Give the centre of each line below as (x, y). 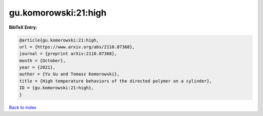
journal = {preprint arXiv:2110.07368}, (68, 54)
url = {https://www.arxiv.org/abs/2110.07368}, (77, 47)
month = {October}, (42, 60)
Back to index (23, 107)
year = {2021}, (37, 68)
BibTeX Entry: (23, 27)
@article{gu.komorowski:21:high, (59, 40)
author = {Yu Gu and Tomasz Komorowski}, (69, 74)
